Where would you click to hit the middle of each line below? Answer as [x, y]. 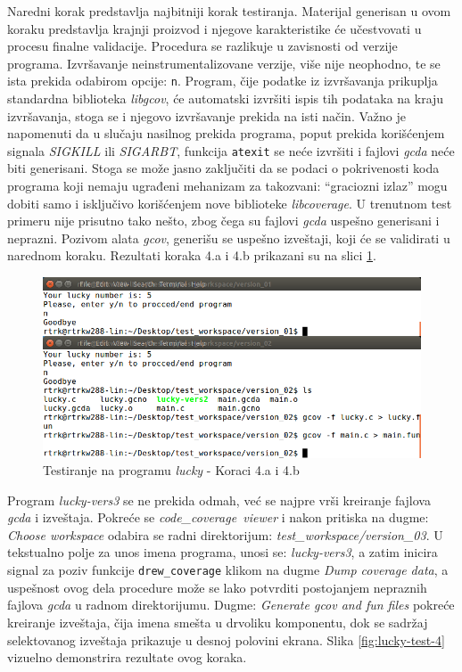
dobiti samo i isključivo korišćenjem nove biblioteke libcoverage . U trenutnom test [230, 203]
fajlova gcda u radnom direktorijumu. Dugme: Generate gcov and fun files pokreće [231, 605]
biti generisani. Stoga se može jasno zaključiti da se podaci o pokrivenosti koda [223, 168]
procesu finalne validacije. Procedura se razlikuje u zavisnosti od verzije [202, 46]
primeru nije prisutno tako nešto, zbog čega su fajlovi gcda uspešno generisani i [223, 221]
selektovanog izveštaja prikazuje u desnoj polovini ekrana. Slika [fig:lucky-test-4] [226, 639]
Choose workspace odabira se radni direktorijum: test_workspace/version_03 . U [225, 534]
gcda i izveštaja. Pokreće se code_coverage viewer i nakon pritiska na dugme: [218, 517]
